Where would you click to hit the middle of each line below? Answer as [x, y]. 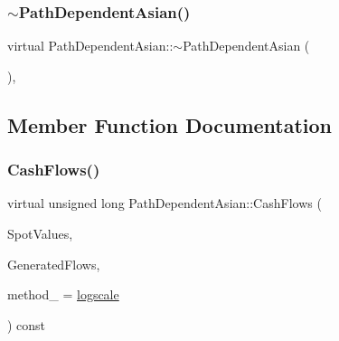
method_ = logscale [63, 294]
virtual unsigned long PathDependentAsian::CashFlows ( [165, 203]
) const [27, 324]
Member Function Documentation [170, 124]
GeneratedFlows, [54, 264]
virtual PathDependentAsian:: [90, 46]
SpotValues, [40, 233]
